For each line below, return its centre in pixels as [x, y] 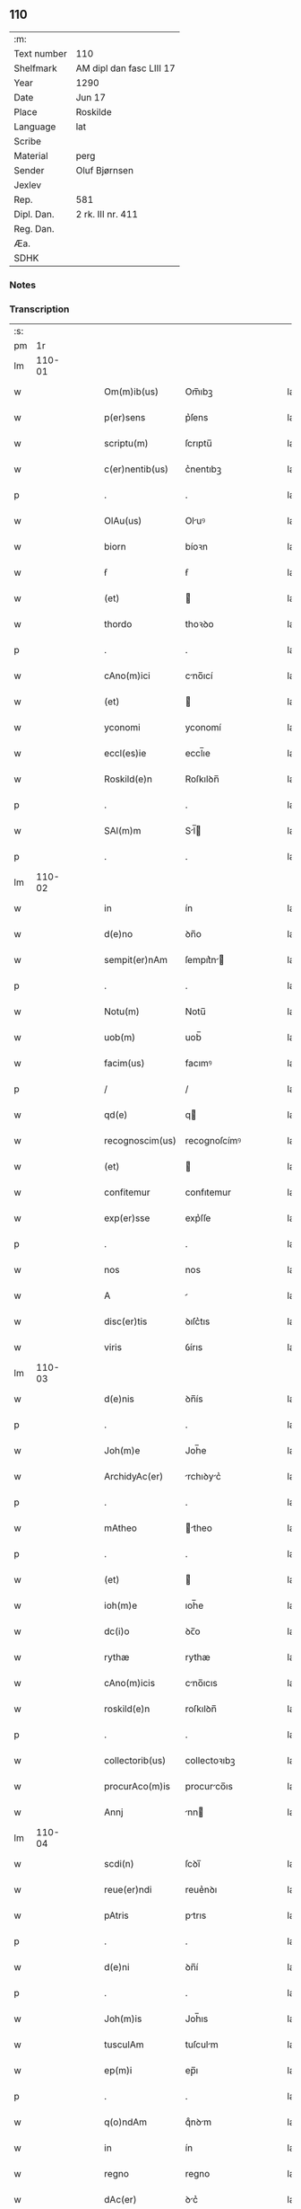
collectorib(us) [135, 1761]
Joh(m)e [122, 1451]
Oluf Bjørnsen [105, 170]
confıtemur [208, 1192]
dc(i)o [117, 1631]
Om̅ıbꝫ [199, 392]
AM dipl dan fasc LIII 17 [126, 68]
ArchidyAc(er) [134, 1477]
